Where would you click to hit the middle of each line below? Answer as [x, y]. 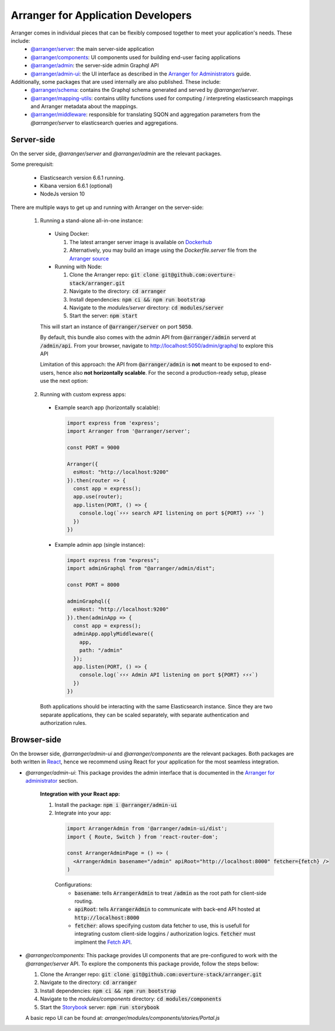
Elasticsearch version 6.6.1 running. [82, 177]
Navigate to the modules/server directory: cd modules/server [147, 308]
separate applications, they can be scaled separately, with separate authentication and [145, 715]
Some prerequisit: [32, 165]
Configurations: [73, 885]
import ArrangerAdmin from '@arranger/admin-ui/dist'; [147, 829]
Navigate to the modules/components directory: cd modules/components [131, 999]
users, [48, 372]
